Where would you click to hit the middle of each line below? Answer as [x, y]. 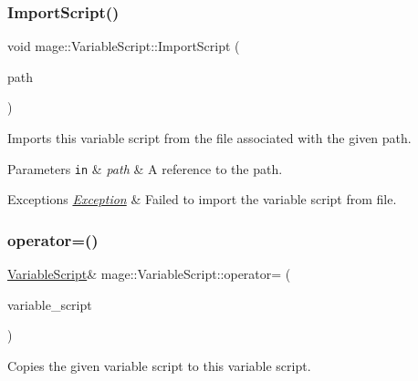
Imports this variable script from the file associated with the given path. [209, 138]
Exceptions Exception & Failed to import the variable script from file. [202, 199]
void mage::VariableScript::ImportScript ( [124, 46]
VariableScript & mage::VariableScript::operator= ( [149, 274]
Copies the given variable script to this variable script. [159, 365]
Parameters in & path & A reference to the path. [145, 168]
